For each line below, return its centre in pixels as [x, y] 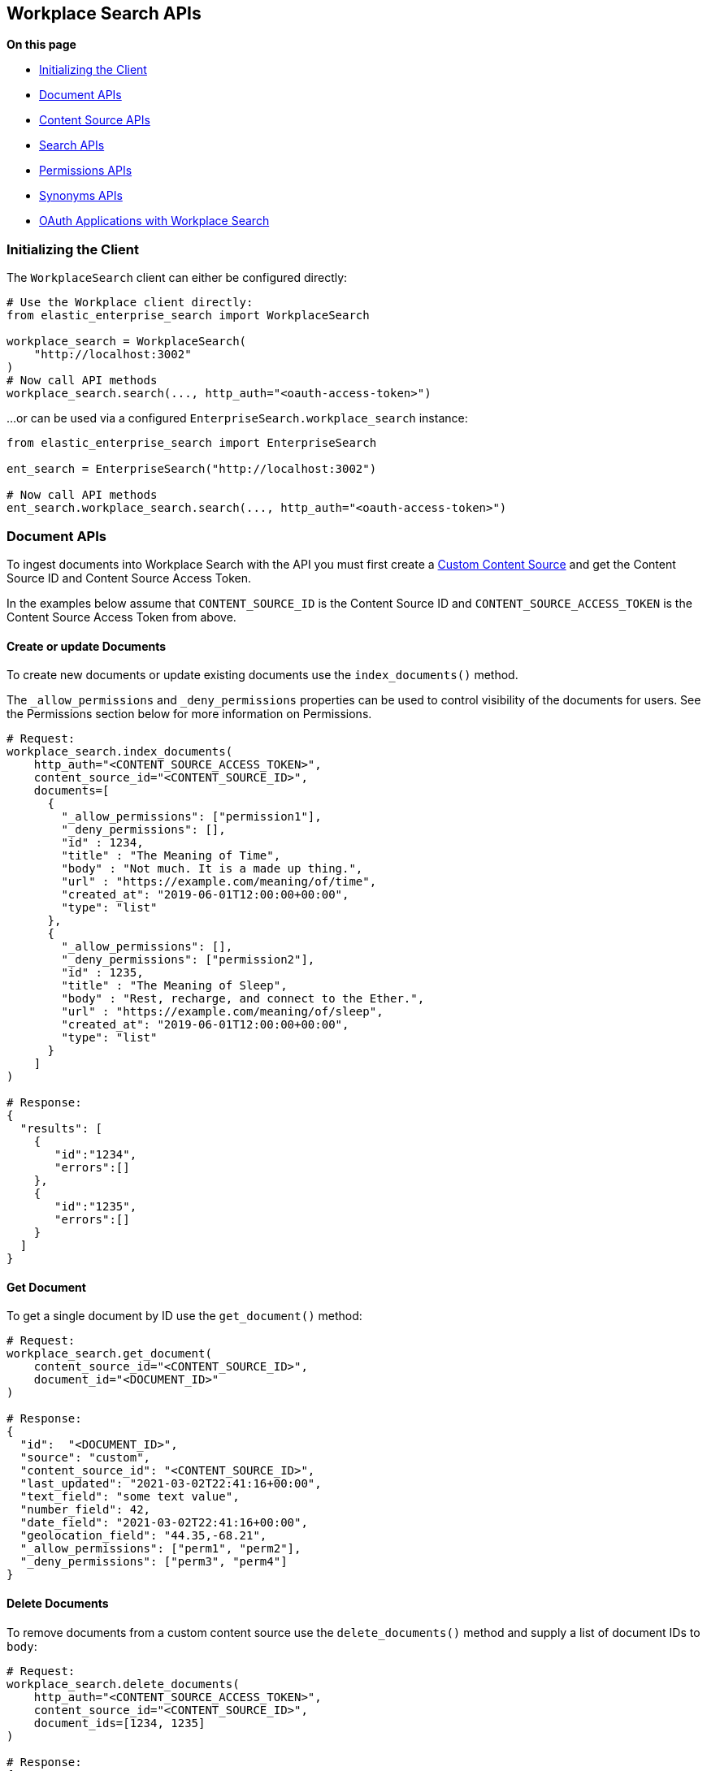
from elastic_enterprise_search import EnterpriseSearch [192, 443]
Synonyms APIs [81, 196]
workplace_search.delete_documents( [123, 1684]
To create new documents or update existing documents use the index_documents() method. [262, 675]
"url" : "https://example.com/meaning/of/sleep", [222, 1012]
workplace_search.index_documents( [120, 752]
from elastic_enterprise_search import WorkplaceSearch [188, 316]
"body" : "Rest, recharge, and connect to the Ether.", [243, 999]
